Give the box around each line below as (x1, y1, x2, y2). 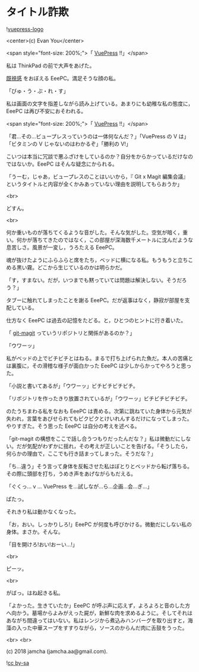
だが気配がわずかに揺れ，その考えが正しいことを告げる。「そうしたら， (16, 442, 191, 450)
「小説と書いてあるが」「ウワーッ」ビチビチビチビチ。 (6, 382, 138, 389)
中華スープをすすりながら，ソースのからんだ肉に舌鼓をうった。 (31, 624, 188, 631)
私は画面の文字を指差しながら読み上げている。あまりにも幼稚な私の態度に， (6, 99, 194, 107)
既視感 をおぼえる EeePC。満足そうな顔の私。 (6, 74, 119, 82)
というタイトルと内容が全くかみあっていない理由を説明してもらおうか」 (6, 180, 183, 188)
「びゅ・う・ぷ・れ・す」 (6, 87, 69, 94)
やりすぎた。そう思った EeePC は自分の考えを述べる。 (6, 422, 140, 430)
